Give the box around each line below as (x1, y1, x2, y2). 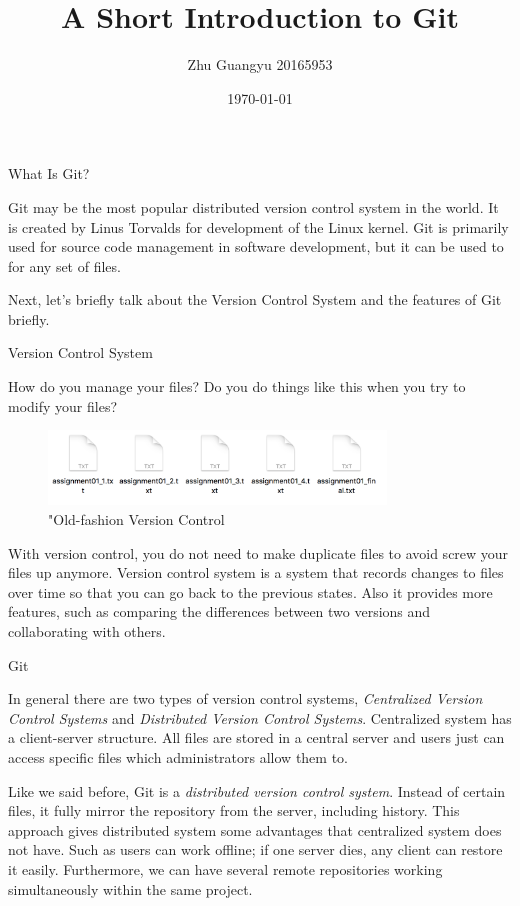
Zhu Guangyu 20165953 (187, 54, 333, 75)
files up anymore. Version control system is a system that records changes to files (8, 562, 504, 583)
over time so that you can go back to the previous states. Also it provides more (8, 581, 493, 602)
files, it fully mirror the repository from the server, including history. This (8, 800, 460, 821)
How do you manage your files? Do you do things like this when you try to (8, 376, 466, 397)
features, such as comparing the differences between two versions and (8, 601, 431, 622)
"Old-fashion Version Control (48, 509, 225, 530)
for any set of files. (8, 255, 121, 276)
